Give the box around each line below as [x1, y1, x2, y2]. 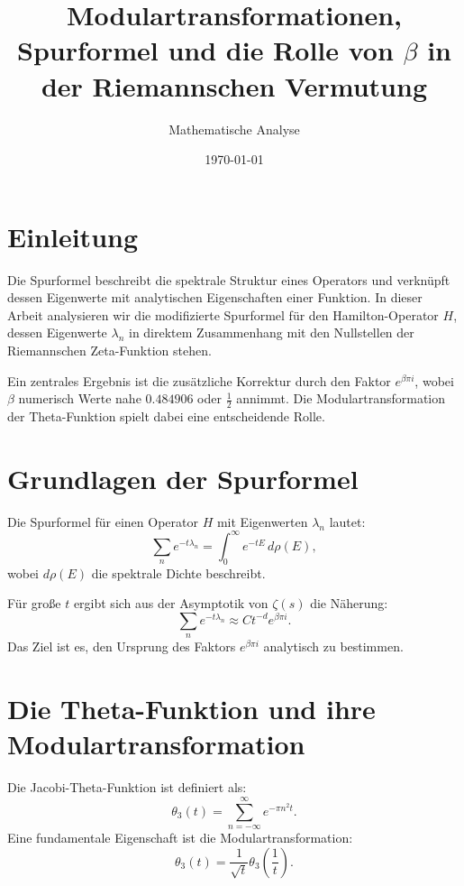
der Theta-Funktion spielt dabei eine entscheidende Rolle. [7, 407, 325, 426]
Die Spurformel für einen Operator [7, 512, 198, 531]
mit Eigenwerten [216, 512, 308, 531]
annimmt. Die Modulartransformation [236, 389, 446, 408]
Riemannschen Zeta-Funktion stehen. [7, 341, 212, 359]
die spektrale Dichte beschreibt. [91, 563, 266, 582]
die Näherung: [310, 594, 388, 613]
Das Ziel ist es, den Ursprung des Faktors [7, 637, 236, 656]
